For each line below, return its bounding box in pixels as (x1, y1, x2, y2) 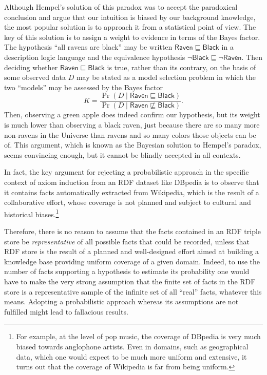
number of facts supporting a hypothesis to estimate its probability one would (4, 266, 250, 277)
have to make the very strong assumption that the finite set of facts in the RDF (4, 276, 256, 286)
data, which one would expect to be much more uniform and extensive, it (16, 351, 247, 362)
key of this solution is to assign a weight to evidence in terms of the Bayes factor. (4, 31, 260, 42)
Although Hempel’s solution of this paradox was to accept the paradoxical (4, 2, 238, 12)
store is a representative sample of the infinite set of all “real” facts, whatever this (4, 286, 262, 297)
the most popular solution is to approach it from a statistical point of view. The (4, 22, 256, 32)
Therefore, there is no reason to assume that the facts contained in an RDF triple (4, 226, 261, 236)
